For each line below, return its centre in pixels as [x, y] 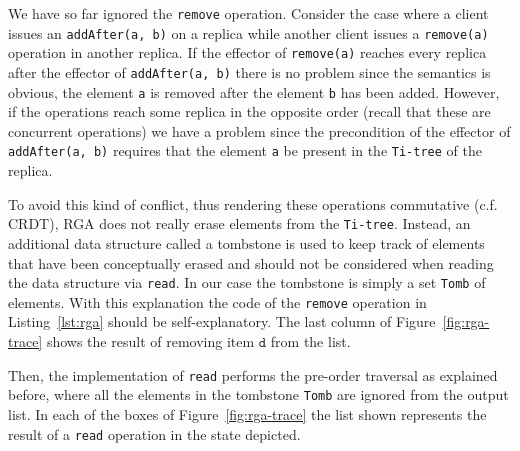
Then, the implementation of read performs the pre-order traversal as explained [253, 374]
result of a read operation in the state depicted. [154, 433]
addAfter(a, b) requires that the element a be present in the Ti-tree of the [245, 150]
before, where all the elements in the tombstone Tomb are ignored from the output [258, 394]
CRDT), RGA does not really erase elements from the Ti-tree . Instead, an [239, 223]
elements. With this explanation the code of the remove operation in [217, 301]
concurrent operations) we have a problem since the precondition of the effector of [259, 130]
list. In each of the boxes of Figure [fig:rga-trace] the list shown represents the [247, 413]
